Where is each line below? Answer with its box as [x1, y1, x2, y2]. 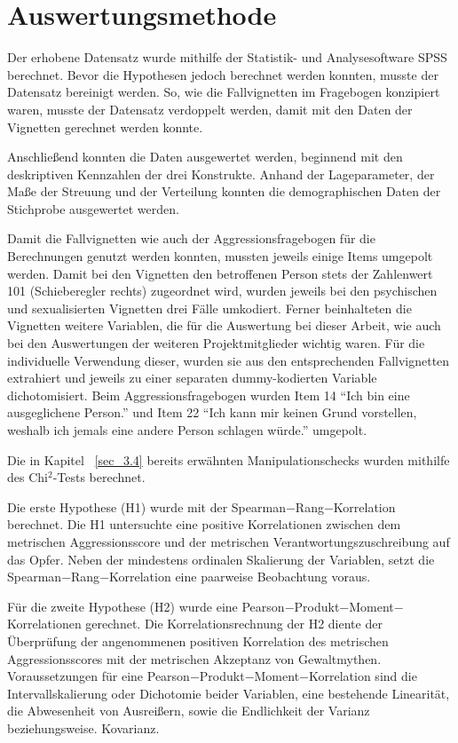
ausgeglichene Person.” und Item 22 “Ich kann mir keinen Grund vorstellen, [7, 403, 417, 422]
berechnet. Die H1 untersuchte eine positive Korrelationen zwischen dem [7, 515, 401, 534]
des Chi [7, 468, 48, 486]
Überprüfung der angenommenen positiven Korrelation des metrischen [7, 631, 389, 650]
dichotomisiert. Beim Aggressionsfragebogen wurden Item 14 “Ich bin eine [7, 385, 410, 404]
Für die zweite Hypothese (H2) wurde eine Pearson [7, 597, 285, 615]
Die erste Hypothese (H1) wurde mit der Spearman [7, 497, 286, 516]
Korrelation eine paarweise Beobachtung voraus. [109, 567, 371, 586]
